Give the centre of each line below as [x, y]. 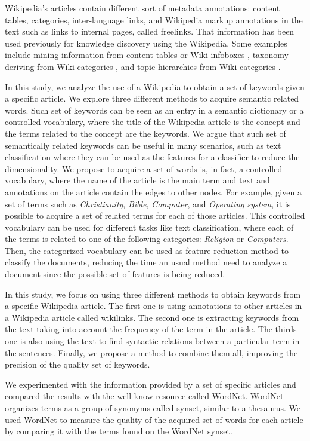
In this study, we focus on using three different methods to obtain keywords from [153, 294]
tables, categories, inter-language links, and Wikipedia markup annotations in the [154, 19]
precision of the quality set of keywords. [77, 364]
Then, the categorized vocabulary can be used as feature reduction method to [147, 250]
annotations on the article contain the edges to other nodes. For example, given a [153, 192]
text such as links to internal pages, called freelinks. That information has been [150, 31]
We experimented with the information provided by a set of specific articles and [151, 384]
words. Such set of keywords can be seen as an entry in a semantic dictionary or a [154, 110]
